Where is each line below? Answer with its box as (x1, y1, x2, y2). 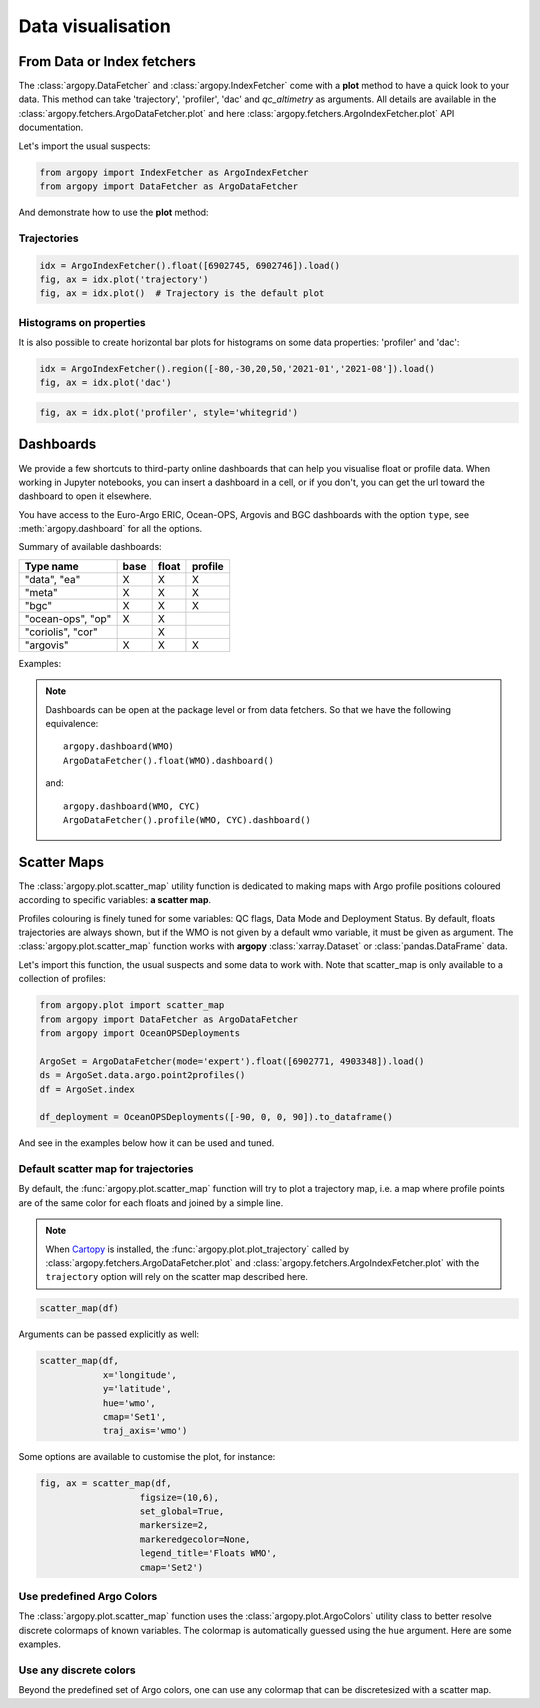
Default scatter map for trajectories (18, 1162, 194, 1176)
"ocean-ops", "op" (24, 611, 112, 625)
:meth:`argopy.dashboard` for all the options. (18, 523, 203, 535)
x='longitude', (102, 1369, 177, 1380)
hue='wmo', (102, 1397, 157, 1409)
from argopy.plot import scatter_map (39, 1000, 225, 1011)
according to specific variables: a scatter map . (18, 894, 212, 906)
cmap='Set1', (102, 1411, 167, 1422)
